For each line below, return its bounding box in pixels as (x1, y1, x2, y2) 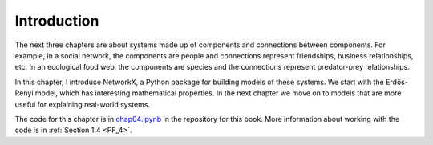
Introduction (14, 12, 99, 30)
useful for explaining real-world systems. (14, 99, 151, 109)
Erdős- (385, 77, 409, 87)
